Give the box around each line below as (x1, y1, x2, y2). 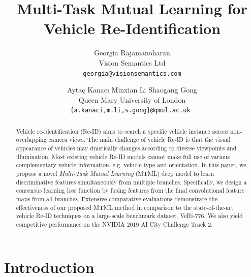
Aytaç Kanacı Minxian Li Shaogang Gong (67, 84, 197, 95)
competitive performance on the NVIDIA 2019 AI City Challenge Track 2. (16, 220, 213, 229)
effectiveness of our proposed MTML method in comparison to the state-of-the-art (16, 203, 234, 211)
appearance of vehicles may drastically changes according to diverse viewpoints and (16, 144, 237, 152)
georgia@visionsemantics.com (83, 70, 181, 77)
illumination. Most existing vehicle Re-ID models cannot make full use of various (16, 152, 230, 161)
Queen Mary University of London (78, 94, 186, 105)
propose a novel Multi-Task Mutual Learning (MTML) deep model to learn (16, 169, 214, 178)
